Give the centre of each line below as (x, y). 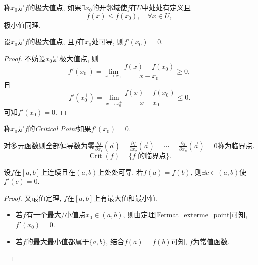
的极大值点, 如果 (55, 7)
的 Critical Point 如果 (60, 129)
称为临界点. (236, 145)
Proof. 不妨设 (25, 58)
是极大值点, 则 (75, 58)
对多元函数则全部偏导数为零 (49, 145)
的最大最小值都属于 (58, 241)
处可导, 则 (108, 42)
